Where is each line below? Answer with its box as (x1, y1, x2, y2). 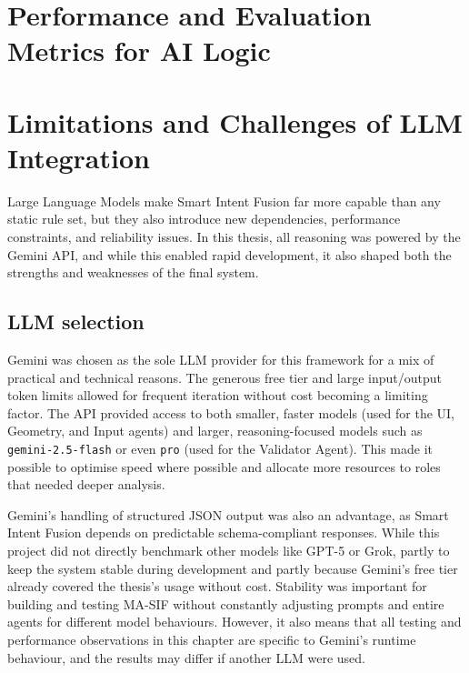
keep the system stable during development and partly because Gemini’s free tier (7, 558, 458, 578)
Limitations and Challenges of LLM (7, 103, 463, 140)
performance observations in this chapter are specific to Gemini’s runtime (7, 630, 416, 649)
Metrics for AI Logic (7, 32, 271, 69)
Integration (7, 138, 150, 176)
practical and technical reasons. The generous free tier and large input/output (7, 367, 443, 387)
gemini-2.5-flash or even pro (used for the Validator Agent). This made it (7, 439, 434, 458)
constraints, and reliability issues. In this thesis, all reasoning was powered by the (7, 227, 461, 246)
